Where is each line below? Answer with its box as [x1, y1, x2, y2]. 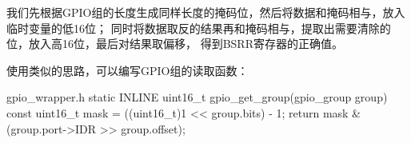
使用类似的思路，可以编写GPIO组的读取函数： [6, 62, 249, 78]
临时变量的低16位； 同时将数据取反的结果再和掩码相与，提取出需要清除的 [6, 19, 391, 36]
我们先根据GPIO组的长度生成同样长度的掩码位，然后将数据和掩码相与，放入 [6, 4, 405, 20]
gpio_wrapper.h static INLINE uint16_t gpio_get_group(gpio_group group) [6, 89, 388, 105]
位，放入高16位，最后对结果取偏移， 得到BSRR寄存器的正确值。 [6, 35, 343, 52]
